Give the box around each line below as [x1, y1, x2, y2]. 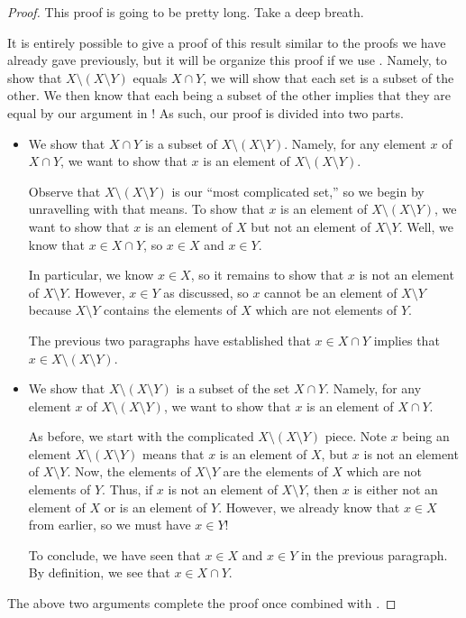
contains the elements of [103, 300, 237, 319]
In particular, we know [28, 265, 154, 284]
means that [142, 444, 205, 463]
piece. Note [324, 427, 387, 446]
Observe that [28, 181, 101, 200]
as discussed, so [163, 282, 249, 301]
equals [132, 68, 168, 87]
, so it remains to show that [190, 265, 344, 284]
